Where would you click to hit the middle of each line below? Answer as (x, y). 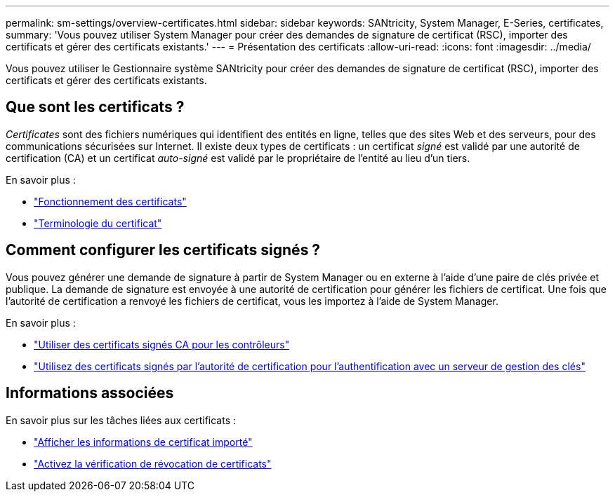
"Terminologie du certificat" (98, 223)
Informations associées (90, 393)
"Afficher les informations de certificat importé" (143, 442)
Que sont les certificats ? (95, 107)
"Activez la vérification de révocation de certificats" (153, 463)
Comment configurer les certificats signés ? (163, 250)
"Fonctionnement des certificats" (110, 201)
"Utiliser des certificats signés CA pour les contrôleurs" (162, 344)
